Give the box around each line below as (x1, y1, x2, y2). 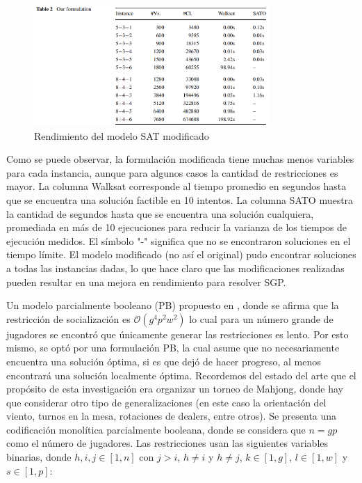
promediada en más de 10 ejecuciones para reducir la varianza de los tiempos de (6, 220, 347, 235)
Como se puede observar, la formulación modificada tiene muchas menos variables (6, 152, 354, 166)
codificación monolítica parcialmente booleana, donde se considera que (6, 422, 306, 436)
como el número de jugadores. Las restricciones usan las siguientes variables (6, 436, 329, 450)
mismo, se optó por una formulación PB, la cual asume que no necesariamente (6, 340, 340, 355)
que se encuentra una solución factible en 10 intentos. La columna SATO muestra (6, 192, 354, 207)
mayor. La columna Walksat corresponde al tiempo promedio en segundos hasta (6, 179, 347, 193)
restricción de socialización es (6, 311, 131, 326)
